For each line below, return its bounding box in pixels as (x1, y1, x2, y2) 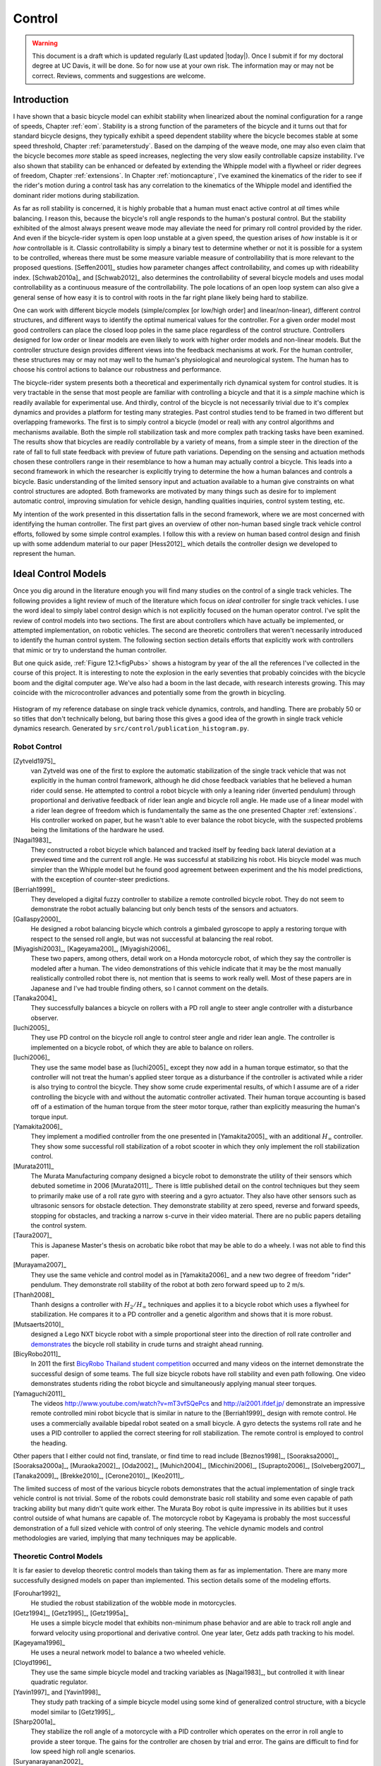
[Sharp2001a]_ (13, 1717, 56, 1726)
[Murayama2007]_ (13, 1261, 67, 1269)
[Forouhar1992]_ (13, 1589, 61, 1597)
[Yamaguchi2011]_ (13, 1389, 66, 1398)
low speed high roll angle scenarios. (30, 1747, 135, 1755)
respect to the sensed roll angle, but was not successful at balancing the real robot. (30, 935, 274, 943)
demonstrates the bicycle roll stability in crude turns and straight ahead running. (30, 1339, 264, 1349)
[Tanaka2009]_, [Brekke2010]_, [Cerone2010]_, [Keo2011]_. (13, 1471, 185, 1480)
